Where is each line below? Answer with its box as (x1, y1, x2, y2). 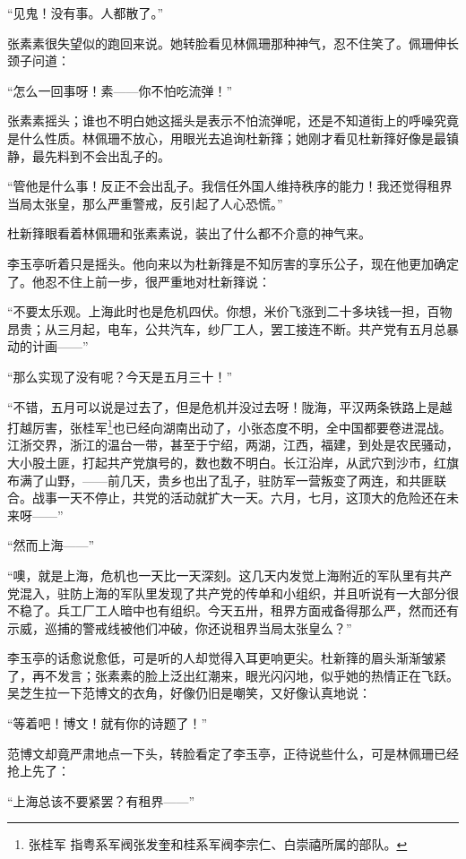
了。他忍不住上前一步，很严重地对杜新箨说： (7, 271, 271, 290)
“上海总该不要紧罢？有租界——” (7, 791, 195, 810)
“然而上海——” (7, 536, 95, 554)
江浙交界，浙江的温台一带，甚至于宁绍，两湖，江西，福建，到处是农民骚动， (7, 435, 459, 454)
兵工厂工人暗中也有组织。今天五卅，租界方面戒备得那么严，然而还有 (56, 601, 459, 620)
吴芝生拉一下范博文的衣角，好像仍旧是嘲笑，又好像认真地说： (7, 683, 371, 702)
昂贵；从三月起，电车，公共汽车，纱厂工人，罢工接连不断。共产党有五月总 (7, 319, 446, 338)
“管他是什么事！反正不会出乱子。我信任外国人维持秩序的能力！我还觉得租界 (7, 176, 453, 195)
